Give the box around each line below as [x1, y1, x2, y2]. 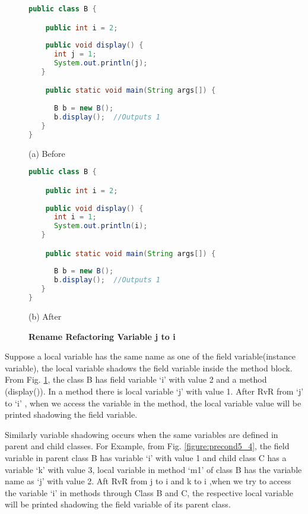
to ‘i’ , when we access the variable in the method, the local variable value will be [5, 396, 301, 409]
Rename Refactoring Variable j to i [28, 330, 176, 342]
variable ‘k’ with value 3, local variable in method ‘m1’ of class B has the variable [5, 463, 302, 475]
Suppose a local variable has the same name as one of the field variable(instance [5, 350, 296, 362]
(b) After [28, 310, 62, 322]
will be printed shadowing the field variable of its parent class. [5, 498, 231, 510]
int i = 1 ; [53, 213, 97, 222]
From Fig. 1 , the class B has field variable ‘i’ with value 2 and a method [5, 373, 267, 386]
